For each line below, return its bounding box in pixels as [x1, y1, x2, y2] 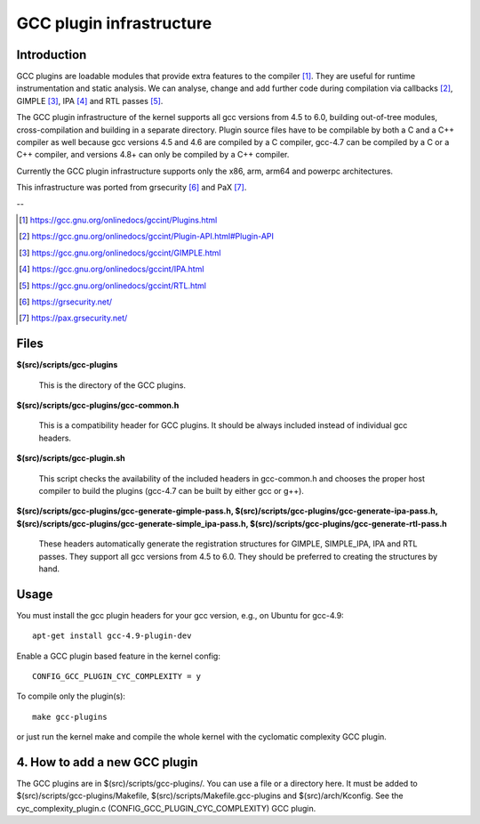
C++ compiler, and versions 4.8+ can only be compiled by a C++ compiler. [16, 149, 290, 160]
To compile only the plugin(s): [16, 691, 126, 702]
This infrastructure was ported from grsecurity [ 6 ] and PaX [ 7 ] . [16, 182, 247, 193]
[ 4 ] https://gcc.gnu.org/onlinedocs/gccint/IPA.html [19, 263, 204, 275]
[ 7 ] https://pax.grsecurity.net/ [19, 312, 128, 324]
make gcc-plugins [32, 712, 108, 722]
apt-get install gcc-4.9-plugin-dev [32, 631, 192, 641]
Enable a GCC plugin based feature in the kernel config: [16, 650, 221, 661]
